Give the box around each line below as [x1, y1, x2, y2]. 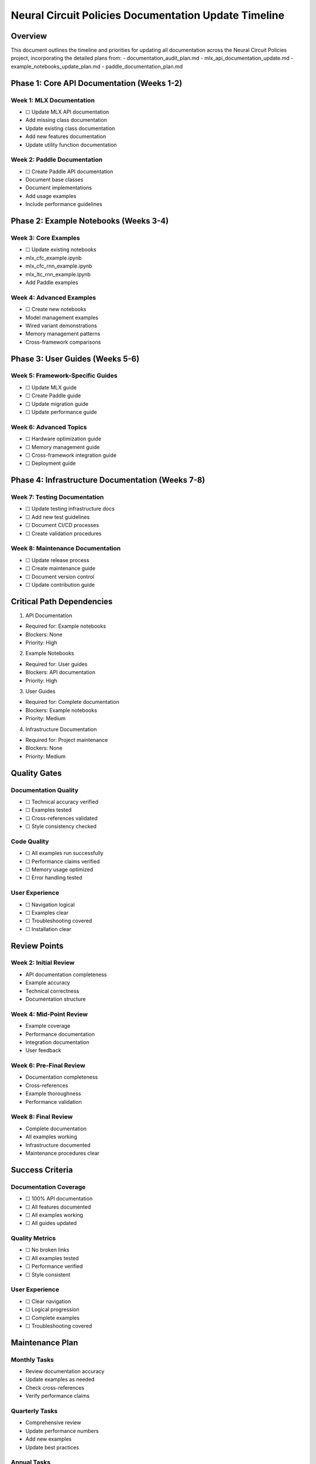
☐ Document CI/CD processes [25, 522, 99, 529]
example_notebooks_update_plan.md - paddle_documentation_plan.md [11, 63, 183, 70]
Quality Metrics [11, 1234, 56, 1243]
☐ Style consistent [25, 1271, 71, 1278]
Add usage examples [25, 192, 77, 199]
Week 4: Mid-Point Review [11, 1010, 88, 1018]
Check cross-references [25, 1384, 85, 1391]
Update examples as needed [25, 1376, 95, 1383]
